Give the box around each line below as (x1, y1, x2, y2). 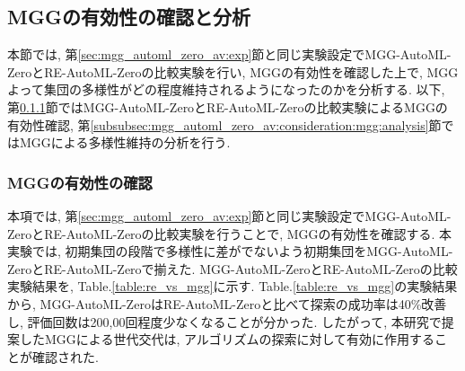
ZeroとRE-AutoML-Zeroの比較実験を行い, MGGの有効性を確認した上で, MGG (7, 62, 459, 81)
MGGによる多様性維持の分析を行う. (19, 133, 231, 152)
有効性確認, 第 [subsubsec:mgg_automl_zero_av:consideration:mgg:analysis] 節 (7, 115, 442, 134)
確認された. (31, 347, 99, 366)
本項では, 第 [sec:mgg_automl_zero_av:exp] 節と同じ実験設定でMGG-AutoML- (7, 206, 452, 225)
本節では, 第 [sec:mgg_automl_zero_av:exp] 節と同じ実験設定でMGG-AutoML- (7, 45, 452, 64)
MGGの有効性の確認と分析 (7, 3, 250, 31)
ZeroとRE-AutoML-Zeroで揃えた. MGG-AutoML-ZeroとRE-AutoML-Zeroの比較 (7, 259, 458, 278)
